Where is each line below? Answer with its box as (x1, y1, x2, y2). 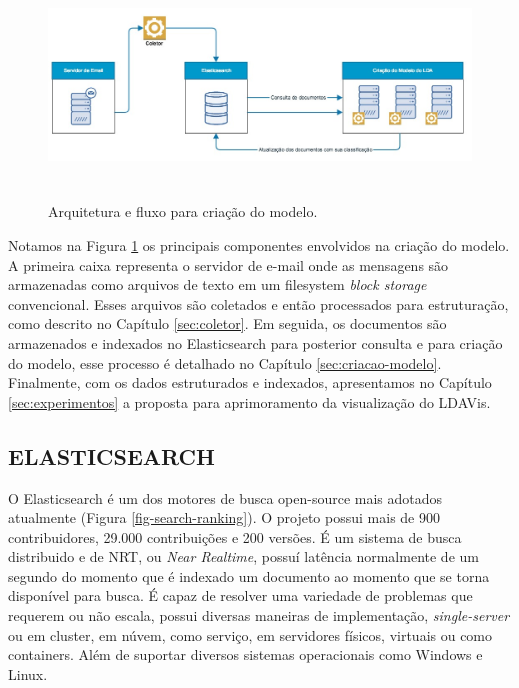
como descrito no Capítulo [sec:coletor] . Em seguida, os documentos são (8, 313, 447, 334)
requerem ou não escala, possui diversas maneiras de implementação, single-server (8, 605, 510, 626)
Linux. (8, 663, 48, 684)
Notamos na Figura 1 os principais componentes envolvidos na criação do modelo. (8, 234, 510, 255)
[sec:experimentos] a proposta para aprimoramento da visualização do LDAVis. (8, 391, 491, 412)
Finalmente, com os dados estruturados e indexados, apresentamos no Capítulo (8, 372, 492, 393)
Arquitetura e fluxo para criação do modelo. (48, 201, 318, 222)
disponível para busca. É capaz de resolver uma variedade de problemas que (8, 585, 473, 606)
